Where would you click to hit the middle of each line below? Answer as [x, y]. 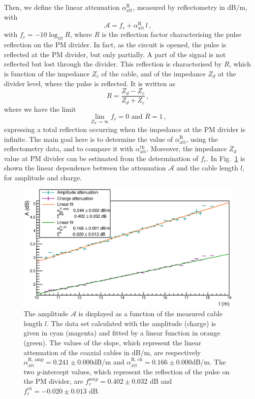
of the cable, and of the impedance [153, 73]
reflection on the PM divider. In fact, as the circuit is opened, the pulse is [115, 45]
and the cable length [207, 168]
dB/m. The [209, 362]
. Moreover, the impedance [187, 149]
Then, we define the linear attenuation [62, 7]
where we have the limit [40, 109]
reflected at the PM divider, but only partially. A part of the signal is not [115, 54]
